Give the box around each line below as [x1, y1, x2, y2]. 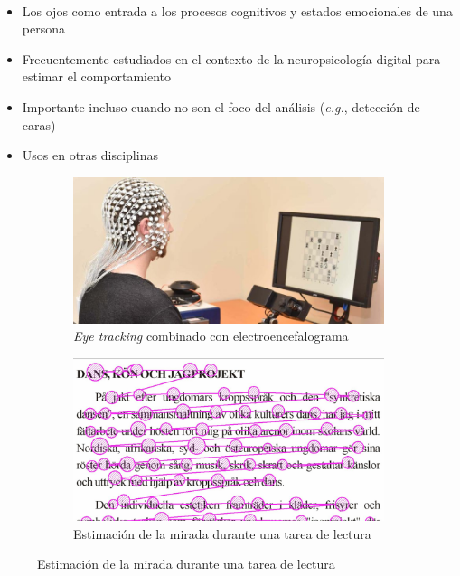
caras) [22, 115, 56, 134]
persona [22, 19, 65, 38]
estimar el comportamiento [22, 67, 172, 86]
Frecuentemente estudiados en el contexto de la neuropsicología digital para [22, 49, 441, 68]
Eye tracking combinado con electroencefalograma [73, 326, 349, 345]
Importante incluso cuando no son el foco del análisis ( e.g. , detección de [22, 97, 420, 116]
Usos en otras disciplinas [22, 146, 158, 165]
